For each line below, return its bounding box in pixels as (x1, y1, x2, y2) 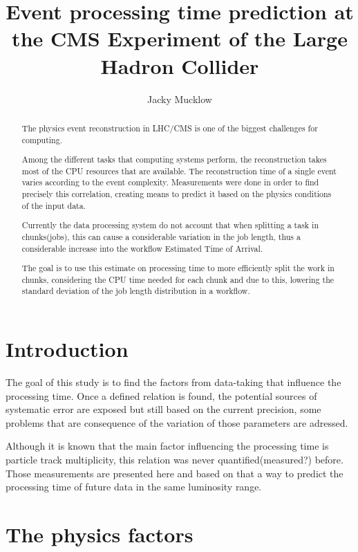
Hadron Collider (100, 51, 259, 80)
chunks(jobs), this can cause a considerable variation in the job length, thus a (21, 230, 301, 242)
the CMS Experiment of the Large (12, 24, 348, 53)
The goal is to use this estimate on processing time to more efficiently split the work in (21, 262, 335, 274)
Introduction (6, 335, 129, 363)
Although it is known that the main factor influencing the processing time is (6, 439, 329, 453)
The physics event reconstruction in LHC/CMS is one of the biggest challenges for (21, 122, 318, 134)
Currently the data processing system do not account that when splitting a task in (21, 219, 319, 231)
